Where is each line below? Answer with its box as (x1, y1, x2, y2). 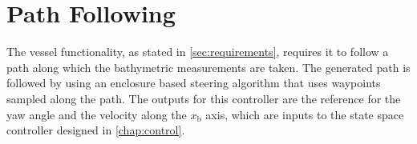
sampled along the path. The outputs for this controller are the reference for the (6, 90, 401, 106)
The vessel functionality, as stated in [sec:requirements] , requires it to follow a (6, 43, 389, 60)
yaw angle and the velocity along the (6, 106, 187, 122)
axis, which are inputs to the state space (205, 106, 404, 122)
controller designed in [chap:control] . (6, 122, 185, 138)
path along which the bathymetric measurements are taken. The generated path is (6, 58, 411, 75)
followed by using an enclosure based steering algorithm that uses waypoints (6, 74, 381, 91)
